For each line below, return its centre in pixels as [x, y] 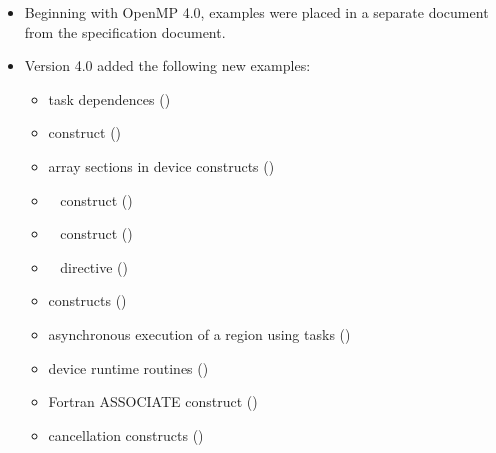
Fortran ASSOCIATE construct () [153, 401]
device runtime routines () [128, 367]
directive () [94, 266]
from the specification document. [125, 31]
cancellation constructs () [126, 434]
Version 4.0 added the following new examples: [167, 65]
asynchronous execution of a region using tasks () [199, 333]
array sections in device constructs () [161, 165]
